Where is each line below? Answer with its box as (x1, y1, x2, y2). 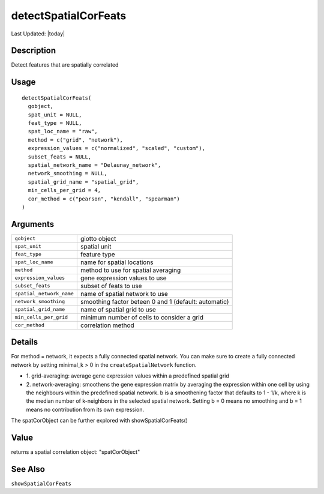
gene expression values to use (80, 274, 167, 282)
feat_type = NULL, (28, 120, 82, 127)
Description (11, 46, 56, 56)
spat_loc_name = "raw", (28, 128, 98, 135)
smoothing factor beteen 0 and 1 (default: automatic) (80, 297, 229, 306)
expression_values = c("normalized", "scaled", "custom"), (28, 145, 205, 152)
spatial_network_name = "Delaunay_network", (28, 161, 161, 168)
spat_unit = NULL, (28, 111, 82, 118)
